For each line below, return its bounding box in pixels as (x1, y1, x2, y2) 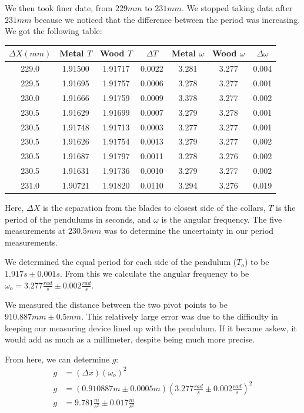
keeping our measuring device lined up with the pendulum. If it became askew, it (5, 321, 297, 334)
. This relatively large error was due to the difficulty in (81, 310, 278, 322)
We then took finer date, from (5, 2, 113, 14)
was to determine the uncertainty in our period (104, 224, 274, 237)
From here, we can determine (5, 352, 110, 365)
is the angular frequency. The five (161, 213, 282, 225)
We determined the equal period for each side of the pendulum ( (5, 256, 237, 268)
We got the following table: (5, 25, 102, 37)
